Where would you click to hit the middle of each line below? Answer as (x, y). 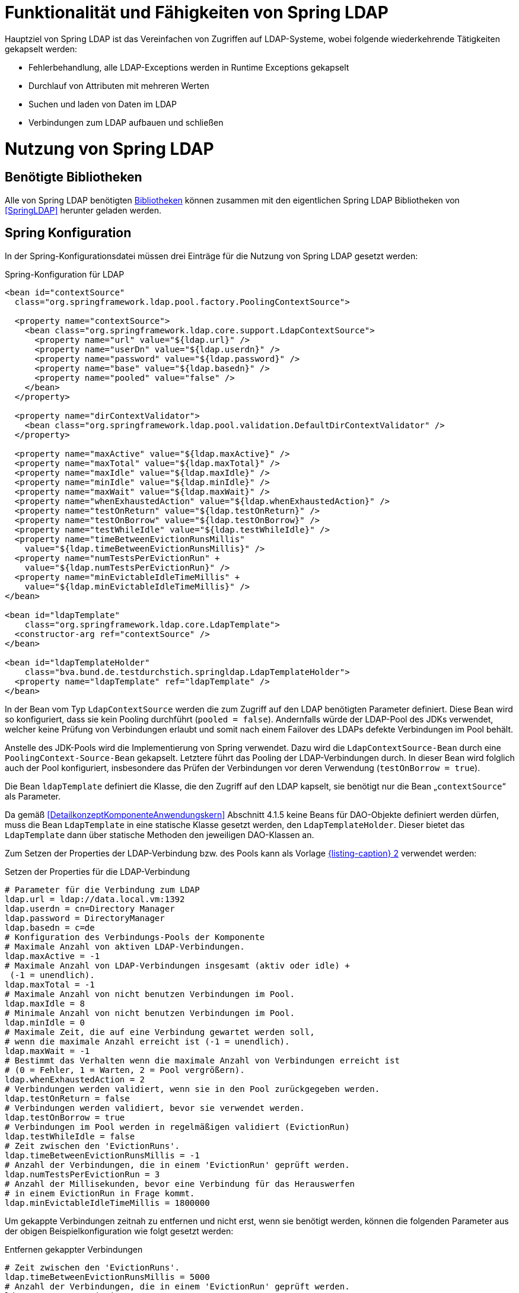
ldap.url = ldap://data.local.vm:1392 (95, 899)
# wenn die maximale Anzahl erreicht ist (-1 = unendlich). (147, 1041)
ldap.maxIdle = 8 (45, 1003)
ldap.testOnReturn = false (67, 1098)
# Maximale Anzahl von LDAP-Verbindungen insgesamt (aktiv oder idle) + (177, 965)
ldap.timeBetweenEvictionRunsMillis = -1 (102, 1155)
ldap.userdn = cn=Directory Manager (90, 908)
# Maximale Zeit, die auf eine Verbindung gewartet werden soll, (160, 1032)
